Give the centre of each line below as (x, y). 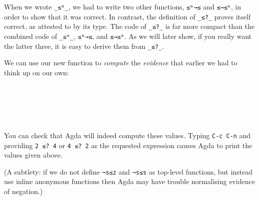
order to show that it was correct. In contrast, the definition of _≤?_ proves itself (127, 16)
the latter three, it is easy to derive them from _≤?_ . (84, 46)
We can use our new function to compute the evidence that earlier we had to (121, 63)
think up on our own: (36, 72)
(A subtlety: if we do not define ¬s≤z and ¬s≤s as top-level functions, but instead (128, 171)
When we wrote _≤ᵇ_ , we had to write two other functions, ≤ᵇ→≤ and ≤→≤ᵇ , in (123, 6)
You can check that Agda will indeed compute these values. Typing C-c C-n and (127, 135)
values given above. (33, 155)
